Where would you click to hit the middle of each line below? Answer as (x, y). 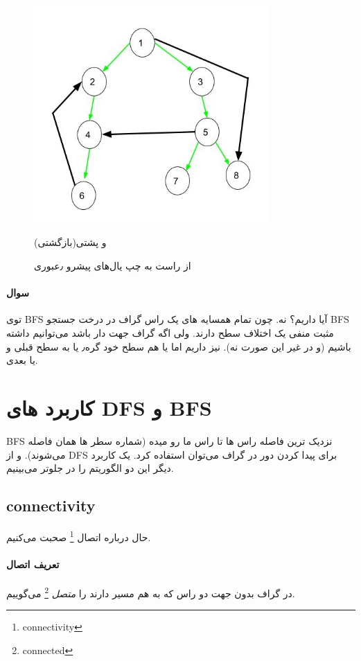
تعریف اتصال (33, 564)
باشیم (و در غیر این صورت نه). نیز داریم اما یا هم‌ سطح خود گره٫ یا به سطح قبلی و (179, 346)
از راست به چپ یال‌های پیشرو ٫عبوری (113, 266)
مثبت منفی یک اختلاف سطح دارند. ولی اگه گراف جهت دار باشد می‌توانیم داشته (170, 333)
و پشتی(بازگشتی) (70, 242)
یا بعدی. (22, 360)
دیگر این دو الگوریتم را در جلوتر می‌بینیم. (90, 468)
